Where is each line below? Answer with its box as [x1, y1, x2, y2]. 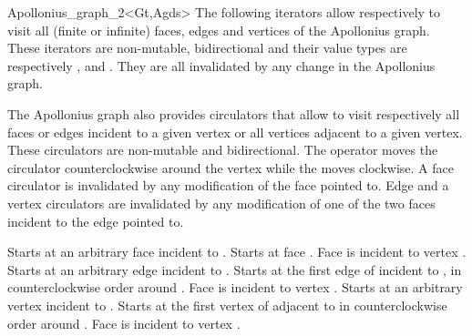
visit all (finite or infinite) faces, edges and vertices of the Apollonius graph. [7, 20, 430, 39]
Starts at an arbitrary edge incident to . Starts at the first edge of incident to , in [7, 260, 462, 279]
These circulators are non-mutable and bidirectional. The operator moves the [7, 140, 438, 159]
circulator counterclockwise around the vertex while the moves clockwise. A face [7, 158, 454, 177]
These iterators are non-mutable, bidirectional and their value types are [7, 38, 407, 57]
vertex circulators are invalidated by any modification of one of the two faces [7, 193, 436, 212]
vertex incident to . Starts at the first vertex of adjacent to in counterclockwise [7, 295, 447, 314]
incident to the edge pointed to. [7, 211, 184, 230]
